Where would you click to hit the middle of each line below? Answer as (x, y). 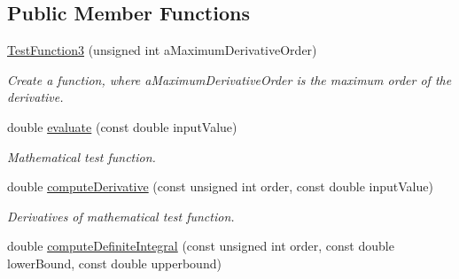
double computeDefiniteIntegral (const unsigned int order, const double (201, 246)
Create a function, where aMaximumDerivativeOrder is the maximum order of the (229, 79)
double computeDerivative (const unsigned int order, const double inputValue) (220, 186)
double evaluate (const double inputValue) (122, 126)
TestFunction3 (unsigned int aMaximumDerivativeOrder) (162, 50)
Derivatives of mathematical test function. (121, 216)
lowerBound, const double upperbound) (114, 263)
